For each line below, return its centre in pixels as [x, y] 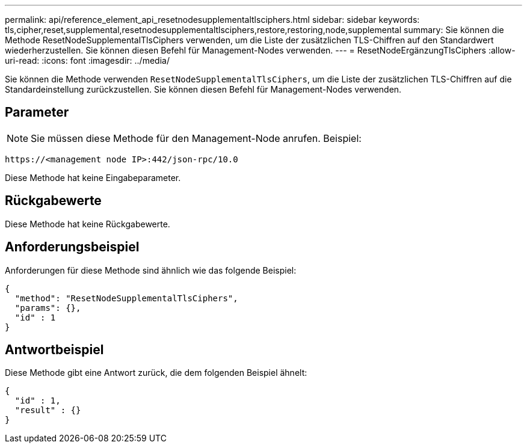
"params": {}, [48, 308]
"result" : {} [48, 410]
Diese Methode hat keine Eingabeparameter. [93, 177]
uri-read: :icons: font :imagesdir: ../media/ [87, 60]
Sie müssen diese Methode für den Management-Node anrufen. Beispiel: [196, 138]
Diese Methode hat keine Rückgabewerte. [88, 224]
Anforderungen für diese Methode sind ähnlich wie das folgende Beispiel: [151, 270]
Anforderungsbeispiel [72, 247]
